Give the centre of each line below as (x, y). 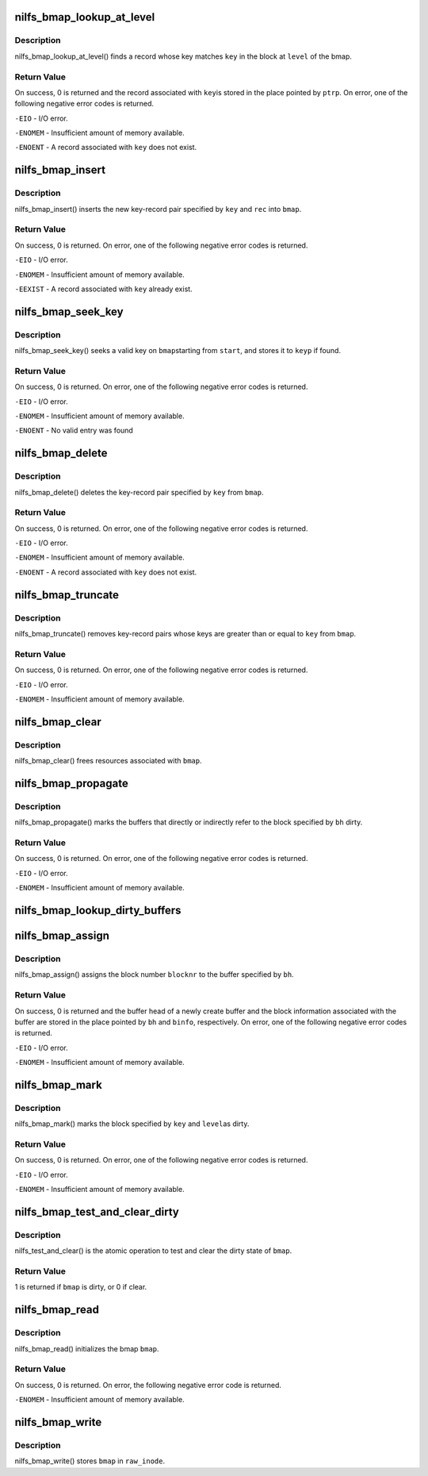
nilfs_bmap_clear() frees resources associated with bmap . (108, 761)
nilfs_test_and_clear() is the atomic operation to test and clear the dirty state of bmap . (153, 1251)
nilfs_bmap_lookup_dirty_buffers (98, 910)
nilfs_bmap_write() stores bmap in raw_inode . (90, 1461)
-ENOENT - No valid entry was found (74, 430)
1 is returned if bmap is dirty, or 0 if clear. (81, 1287)
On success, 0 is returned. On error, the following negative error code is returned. (148, 1385)
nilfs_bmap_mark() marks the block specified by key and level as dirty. (132, 1124)
